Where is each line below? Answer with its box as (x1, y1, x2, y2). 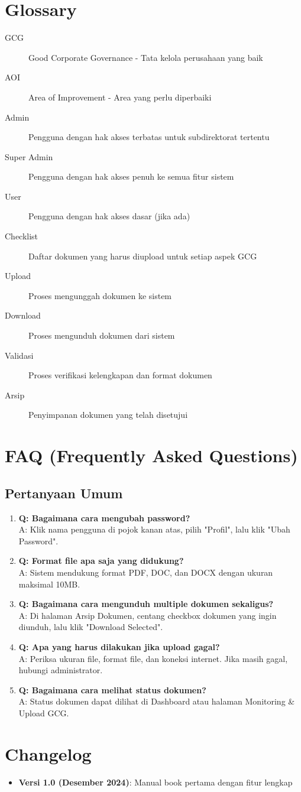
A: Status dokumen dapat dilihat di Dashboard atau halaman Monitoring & (18, 695, 295, 707)
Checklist (5, 230, 38, 242)
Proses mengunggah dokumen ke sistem (28, 289, 172, 301)
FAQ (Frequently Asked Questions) (5, 443, 298, 468)
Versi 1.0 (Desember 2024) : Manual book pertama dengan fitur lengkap (18, 775, 293, 788)
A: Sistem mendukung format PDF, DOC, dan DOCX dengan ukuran (18, 566, 273, 578)
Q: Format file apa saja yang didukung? (18, 554, 184, 567)
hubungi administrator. (18, 664, 103, 676)
